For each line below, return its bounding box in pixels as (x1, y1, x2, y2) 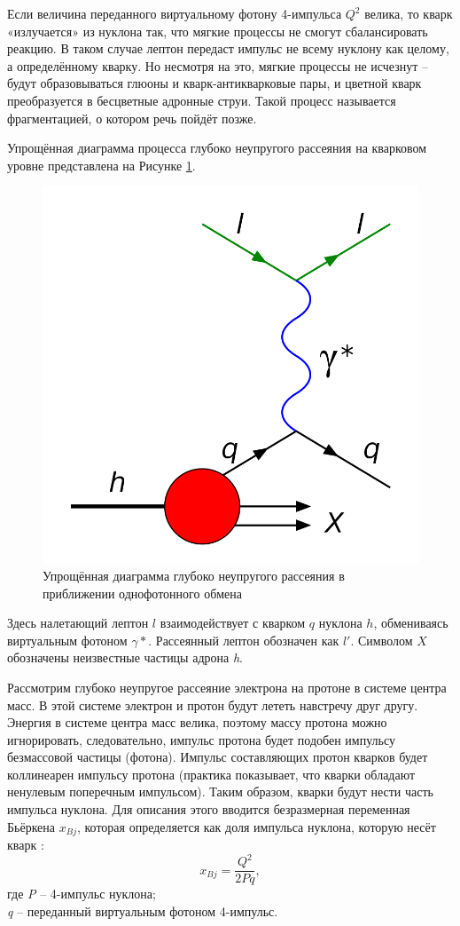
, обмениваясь (373, 613, 448, 632)
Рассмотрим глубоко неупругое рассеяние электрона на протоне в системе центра (7, 677, 447, 696)
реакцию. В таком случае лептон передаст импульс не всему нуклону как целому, (7, 39, 449, 58)
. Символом (350, 630, 413, 649)
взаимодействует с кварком (160, 613, 306, 632)
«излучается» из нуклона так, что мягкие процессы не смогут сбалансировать (7, 21, 428, 40)
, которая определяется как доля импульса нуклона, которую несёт (76, 817, 436, 835)
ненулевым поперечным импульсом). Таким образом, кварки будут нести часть (7, 782, 433, 801)
